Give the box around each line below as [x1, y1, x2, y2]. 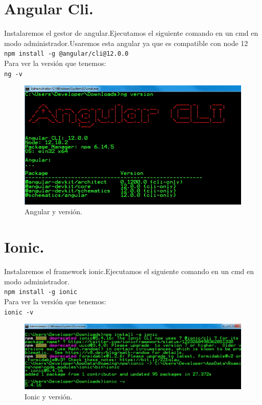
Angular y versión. [25, 206, 82, 217]
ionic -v [4, 308, 34, 316]
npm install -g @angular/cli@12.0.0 [4, 50, 129, 58]
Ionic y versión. [25, 391, 73, 401]
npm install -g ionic [4, 288, 78, 296]
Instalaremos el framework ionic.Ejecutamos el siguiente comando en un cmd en [4, 266, 254, 277]
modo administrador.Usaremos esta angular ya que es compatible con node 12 [4, 37, 248, 48]
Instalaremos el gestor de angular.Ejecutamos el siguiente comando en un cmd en [4, 28, 258, 38]
